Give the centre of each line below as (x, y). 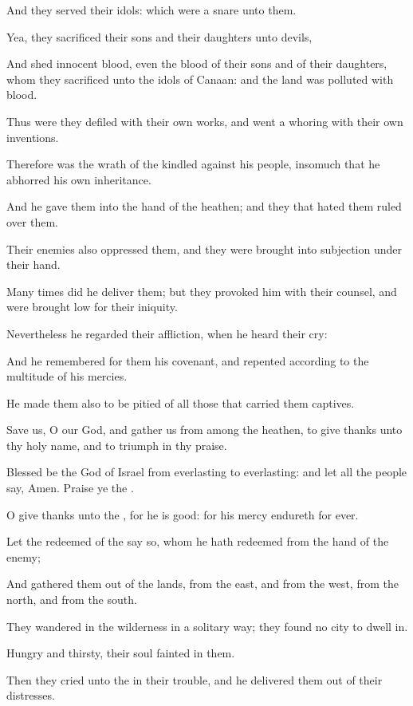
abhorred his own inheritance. (79, 179)
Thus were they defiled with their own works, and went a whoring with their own (205, 121)
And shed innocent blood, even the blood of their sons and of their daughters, (197, 63)
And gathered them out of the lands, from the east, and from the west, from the (203, 584)
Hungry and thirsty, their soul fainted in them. (121, 653)
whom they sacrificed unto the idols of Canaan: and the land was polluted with (200, 79)
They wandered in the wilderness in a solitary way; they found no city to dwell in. (207, 626)
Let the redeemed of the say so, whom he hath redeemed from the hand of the (198, 541)
